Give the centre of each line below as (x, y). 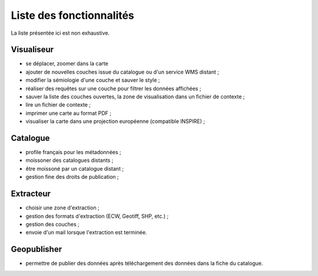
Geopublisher (36, 249)
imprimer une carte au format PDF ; (69, 113)
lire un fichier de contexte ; (58, 105)
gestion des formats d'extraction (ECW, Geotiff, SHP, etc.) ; (97, 216)
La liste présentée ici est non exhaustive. (60, 33)
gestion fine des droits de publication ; (72, 177)
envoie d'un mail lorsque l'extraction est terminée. (86, 232)
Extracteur (31, 194)
